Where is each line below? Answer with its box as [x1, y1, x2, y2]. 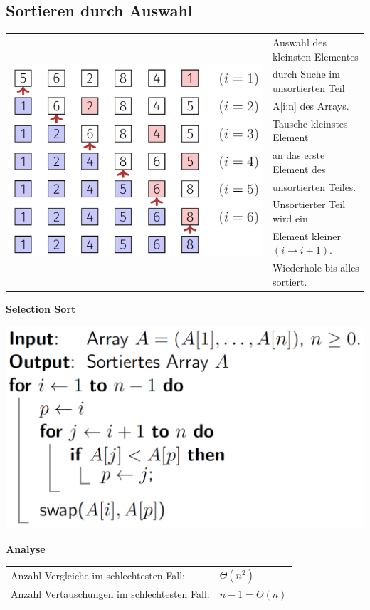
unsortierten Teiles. [272, 179, 356, 194]
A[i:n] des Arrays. [272, 98, 349, 113]
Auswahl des [272, 34, 327, 49]
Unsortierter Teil [272, 197, 346, 212]
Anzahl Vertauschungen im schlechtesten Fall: [11, 586, 210, 601]
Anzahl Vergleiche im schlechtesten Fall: [11, 568, 185, 583]
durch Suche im [272, 66, 340, 81]
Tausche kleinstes [272, 115, 348, 130]
